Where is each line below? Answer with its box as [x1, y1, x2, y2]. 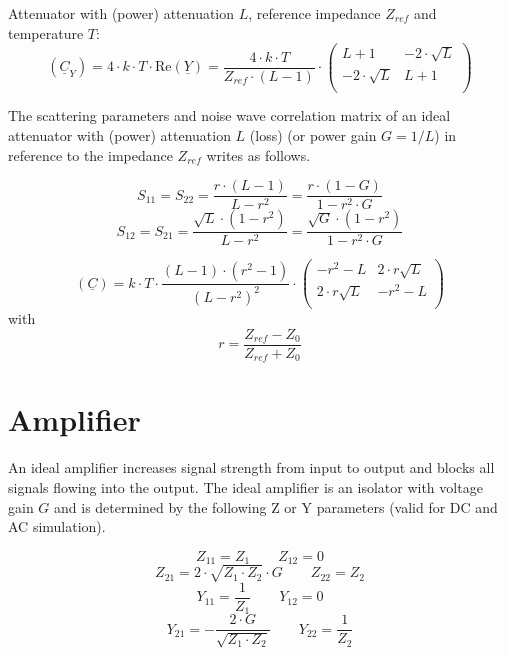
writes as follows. [206, 144, 311, 165]
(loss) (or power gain [249, 125, 377, 146]
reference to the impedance [8, 144, 173, 165]
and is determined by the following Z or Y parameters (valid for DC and [54, 496, 498, 517]
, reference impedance [248, 3, 381, 23]
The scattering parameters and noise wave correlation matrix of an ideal [8, 105, 451, 126]
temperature [8, 22, 84, 43]
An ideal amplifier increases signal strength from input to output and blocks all [8, 457, 495, 478]
